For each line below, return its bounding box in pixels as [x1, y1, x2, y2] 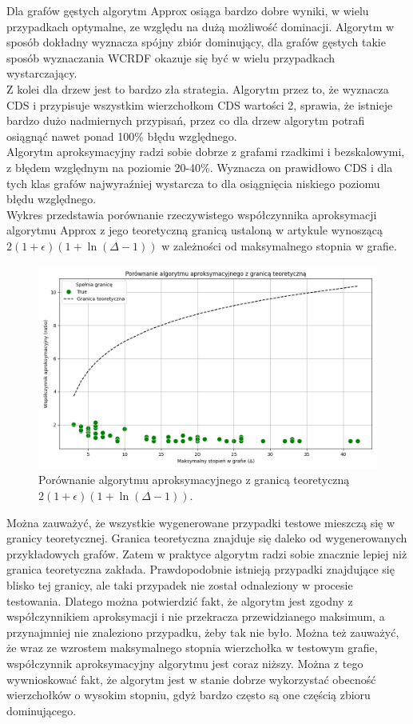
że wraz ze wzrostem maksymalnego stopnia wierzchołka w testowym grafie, [6, 639, 378, 656]
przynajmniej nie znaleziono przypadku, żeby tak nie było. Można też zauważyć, [6, 623, 399, 640]
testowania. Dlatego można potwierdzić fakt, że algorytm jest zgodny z [6, 592, 353, 609]
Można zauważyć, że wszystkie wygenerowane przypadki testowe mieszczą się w [6, 514, 395, 530]
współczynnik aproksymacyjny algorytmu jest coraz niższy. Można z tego [6, 655, 363, 672]
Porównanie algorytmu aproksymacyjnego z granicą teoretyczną [38, 471, 350, 488]
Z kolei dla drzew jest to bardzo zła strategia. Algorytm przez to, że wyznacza [6, 80, 389, 97]
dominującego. [6, 702, 77, 718]
